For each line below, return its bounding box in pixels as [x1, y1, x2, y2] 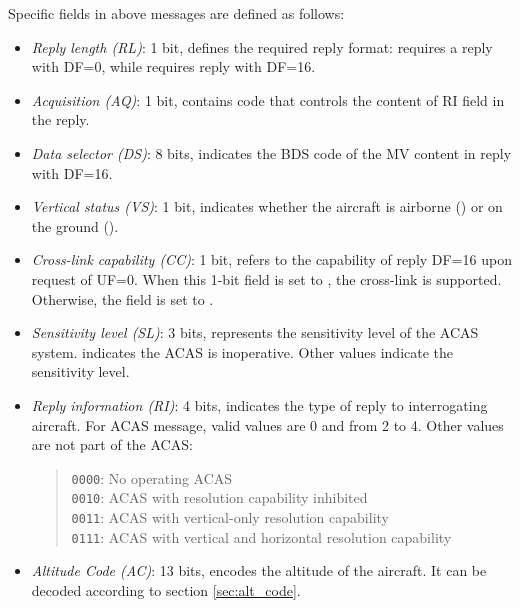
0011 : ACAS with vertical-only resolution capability [71, 507, 389, 527]
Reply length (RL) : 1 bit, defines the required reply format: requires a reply [31, 36, 493, 57]
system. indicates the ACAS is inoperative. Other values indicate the [31, 341, 454, 362]
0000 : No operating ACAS [71, 467, 233, 488]
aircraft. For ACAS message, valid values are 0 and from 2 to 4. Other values [31, 414, 504, 435]
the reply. [31, 109, 90, 130]
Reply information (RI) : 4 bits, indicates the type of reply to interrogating [31, 394, 488, 415]
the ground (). [31, 215, 119, 236]
